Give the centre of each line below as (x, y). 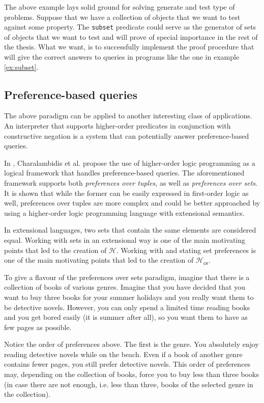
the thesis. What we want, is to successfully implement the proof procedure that (129, 47)
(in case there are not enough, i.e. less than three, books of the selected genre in (129, 384)
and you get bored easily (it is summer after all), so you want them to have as (126, 317)
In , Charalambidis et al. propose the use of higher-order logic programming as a (130, 162)
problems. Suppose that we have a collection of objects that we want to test (122, 17)
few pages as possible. (38, 327)
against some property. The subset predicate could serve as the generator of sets (130, 27)
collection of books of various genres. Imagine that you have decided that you (125, 287)
